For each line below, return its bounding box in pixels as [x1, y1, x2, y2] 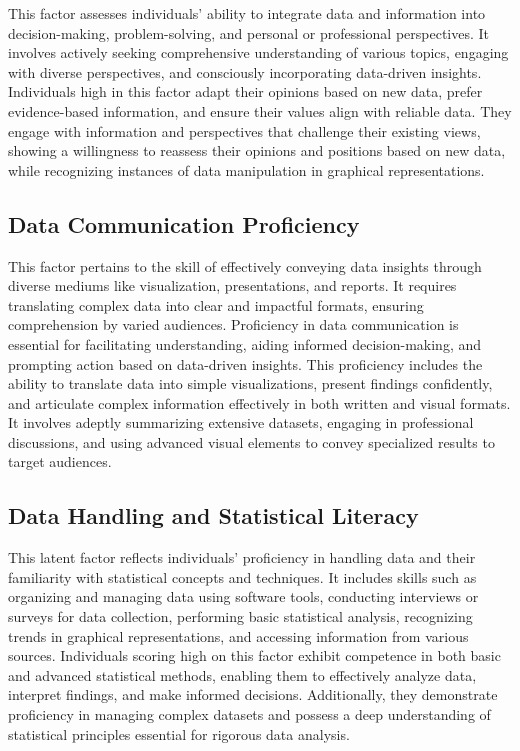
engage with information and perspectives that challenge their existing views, [8, 120, 481, 141]
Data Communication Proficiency [8, 208, 360, 239]
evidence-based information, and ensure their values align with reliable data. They [8, 100, 512, 121]
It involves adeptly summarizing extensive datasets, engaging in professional [8, 412, 474, 433]
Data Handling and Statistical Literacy [8, 500, 419, 531]
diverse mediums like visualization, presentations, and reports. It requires [8, 275, 457, 296]
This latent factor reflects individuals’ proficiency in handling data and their [8, 547, 476, 568]
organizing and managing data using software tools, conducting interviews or [8, 586, 479, 607]
